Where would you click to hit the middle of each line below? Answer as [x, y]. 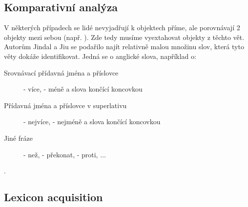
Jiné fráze [18, 138]
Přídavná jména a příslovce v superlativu [65, 105]
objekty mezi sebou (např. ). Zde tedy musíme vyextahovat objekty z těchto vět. [124, 37]
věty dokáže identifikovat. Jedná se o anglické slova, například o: [100, 56]
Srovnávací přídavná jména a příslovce [61, 72]
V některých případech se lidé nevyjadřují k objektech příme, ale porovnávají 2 [122, 28]
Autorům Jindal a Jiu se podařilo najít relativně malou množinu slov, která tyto [124, 47]
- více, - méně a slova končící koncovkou [83, 89]
